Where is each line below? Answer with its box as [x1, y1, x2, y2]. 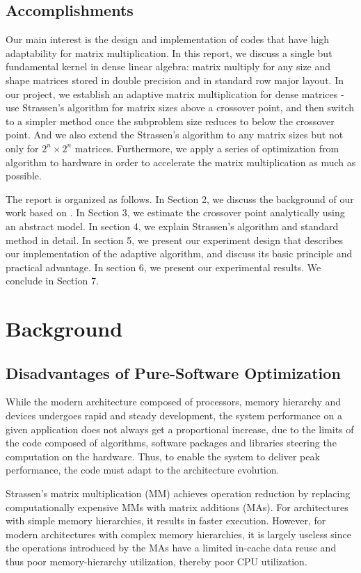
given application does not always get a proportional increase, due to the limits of [6, 421, 354, 436]
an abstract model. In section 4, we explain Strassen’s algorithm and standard [6, 218, 339, 233]
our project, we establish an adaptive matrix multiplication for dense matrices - [6, 86, 344, 101]
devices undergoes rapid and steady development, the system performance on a [6, 408, 342, 423]
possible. [6, 168, 42, 183]
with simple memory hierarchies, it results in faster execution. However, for [6, 513, 326, 528]
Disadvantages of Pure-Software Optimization [6, 362, 341, 383]
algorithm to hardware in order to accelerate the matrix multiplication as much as [6, 154, 356, 169]
